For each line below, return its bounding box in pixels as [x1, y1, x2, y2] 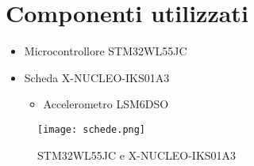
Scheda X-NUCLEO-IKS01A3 [24, 69, 170, 85]
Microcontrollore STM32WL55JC [24, 43, 187, 59]
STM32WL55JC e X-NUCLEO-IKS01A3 [37, 146, 237, 163]
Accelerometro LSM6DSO [43, 96, 169, 112]
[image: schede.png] [37, 123, 146, 135]
